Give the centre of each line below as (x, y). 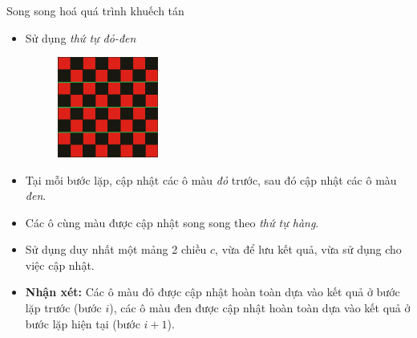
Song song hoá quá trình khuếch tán (95, 10)
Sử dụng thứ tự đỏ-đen (81, 37)
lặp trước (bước (63, 308)
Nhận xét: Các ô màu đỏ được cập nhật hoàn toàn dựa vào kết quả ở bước (213, 292)
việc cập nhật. (60, 265)
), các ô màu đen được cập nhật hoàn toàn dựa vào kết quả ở (260, 308)
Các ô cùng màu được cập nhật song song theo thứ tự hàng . (172, 222)
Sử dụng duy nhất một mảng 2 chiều (116, 249)
